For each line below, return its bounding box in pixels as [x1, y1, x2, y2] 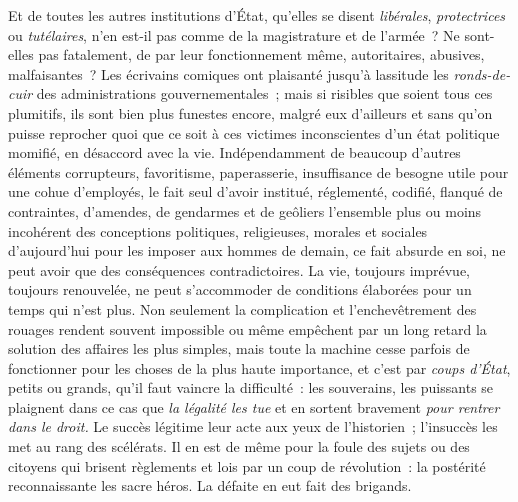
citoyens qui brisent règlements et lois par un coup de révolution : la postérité [8, 455, 486, 476]
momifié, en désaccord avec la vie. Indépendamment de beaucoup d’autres [8, 142, 461, 163]
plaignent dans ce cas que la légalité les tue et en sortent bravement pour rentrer [8, 396, 500, 417]
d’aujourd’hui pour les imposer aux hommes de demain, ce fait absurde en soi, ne [8, 240, 506, 261]
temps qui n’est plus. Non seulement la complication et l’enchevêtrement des [8, 298, 477, 319]
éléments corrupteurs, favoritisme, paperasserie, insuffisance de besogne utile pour [8, 161, 509, 182]
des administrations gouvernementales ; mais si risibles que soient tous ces [36, 83, 493, 104]
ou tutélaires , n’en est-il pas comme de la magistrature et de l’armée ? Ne [8, 24, 460, 45]
